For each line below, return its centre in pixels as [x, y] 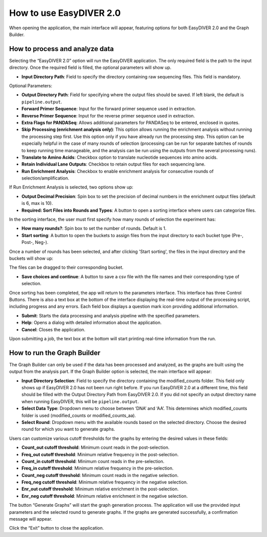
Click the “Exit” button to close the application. [56, 528]
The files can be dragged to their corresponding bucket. [66, 267]
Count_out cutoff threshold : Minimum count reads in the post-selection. [96, 447]
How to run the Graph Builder [55, 353]
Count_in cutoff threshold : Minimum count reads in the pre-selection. [93, 461]
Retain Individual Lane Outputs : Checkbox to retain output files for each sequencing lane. [113, 164]
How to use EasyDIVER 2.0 [65, 13]
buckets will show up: [31, 258]
